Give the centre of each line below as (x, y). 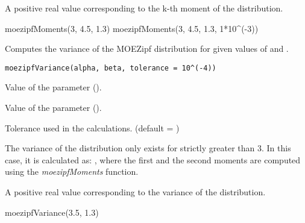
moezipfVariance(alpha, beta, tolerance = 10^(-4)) (111, 68)
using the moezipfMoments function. (72, 171)
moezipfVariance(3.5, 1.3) (52, 212)
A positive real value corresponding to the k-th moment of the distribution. (144, 8)
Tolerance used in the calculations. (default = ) (92, 127)
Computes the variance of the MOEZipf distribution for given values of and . (147, 49)
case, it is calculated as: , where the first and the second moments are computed (153, 159)
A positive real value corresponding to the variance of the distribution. (135, 192)
